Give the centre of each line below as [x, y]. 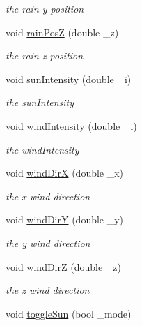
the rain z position [45, 55]
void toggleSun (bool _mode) [69, 313]
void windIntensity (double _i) [71, 125]
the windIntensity [42, 149]
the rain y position [45, 8]
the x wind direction [48, 196]
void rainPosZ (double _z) [62, 32]
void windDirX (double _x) [65, 173]
